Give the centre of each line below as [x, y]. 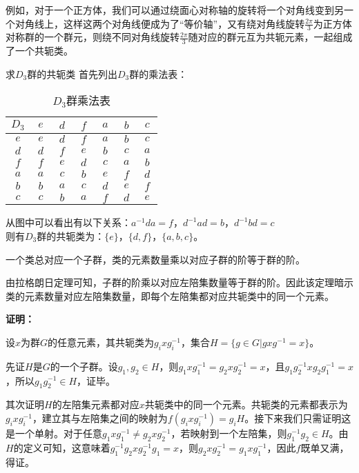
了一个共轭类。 [39, 51]
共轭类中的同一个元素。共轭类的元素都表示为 [246, 404]
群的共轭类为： [71, 235]
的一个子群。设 [84, 366]
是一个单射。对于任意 [54, 433]
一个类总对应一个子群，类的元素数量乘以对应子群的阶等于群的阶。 [155, 259]
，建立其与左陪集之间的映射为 [100, 417]
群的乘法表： [158, 73]
